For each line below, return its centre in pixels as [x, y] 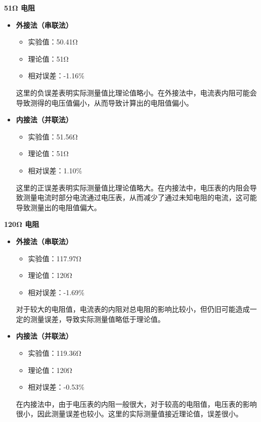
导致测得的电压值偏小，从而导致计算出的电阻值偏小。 [104, 102]
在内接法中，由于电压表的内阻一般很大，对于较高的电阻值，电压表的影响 [136, 404]
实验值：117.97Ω [55, 258]
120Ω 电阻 [22, 224]
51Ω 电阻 [20, 8]
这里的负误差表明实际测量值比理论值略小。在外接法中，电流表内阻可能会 [136, 92]
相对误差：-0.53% [56, 387]
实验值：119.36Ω [55, 353]
